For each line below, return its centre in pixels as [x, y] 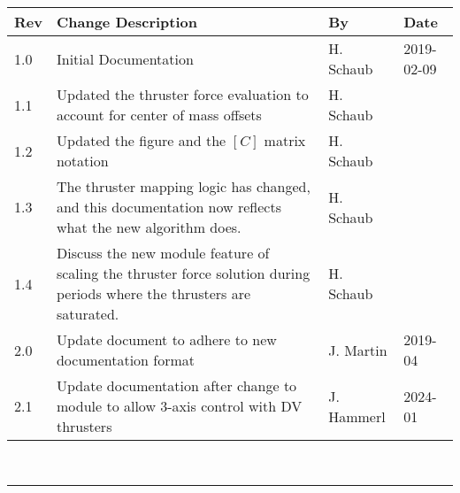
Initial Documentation [125, 58]
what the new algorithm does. [149, 227]
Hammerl [357, 416]
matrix [285, 140]
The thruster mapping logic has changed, [183, 186]
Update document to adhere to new [166, 339]
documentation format [126, 360]
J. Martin [358, 350]
